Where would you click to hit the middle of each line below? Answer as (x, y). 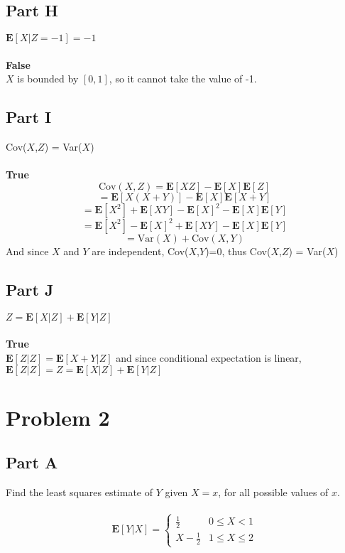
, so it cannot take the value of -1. (183, 79)
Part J (30, 289)
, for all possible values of (273, 492)
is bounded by (48, 79)
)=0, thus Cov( (238, 251)
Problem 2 (58, 417)
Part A (32, 462)
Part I (29, 117)
